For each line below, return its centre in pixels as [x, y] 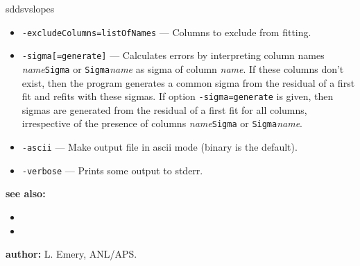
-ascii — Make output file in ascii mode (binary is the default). [160, 147]
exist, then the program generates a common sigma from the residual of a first [188, 82]
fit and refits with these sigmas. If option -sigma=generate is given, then [178, 96]
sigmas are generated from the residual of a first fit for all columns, [164, 109]
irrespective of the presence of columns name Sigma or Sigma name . [162, 123]
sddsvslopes [30, 8]
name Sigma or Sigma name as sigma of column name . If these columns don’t [183, 68]
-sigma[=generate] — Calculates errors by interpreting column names [173, 55]
